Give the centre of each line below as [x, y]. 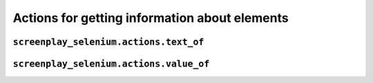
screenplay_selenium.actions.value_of [111, 64]
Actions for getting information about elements [151, 18]
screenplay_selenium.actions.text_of [108, 42]
